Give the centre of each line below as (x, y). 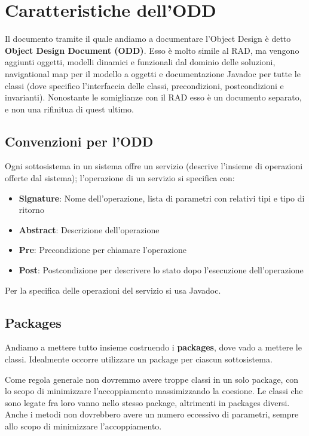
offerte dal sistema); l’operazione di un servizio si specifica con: (120, 178)
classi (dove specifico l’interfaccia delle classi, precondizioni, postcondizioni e (144, 85)
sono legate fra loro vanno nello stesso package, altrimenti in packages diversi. (147, 402)
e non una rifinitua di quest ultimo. (69, 109)
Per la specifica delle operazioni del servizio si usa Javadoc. (113, 290)
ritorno (31, 210)
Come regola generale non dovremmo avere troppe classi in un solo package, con (152, 379)
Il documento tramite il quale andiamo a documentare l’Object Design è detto (148, 39)
